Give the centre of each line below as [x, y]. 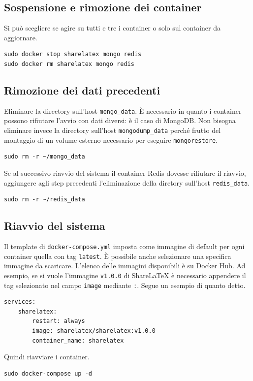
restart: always [59, 321]
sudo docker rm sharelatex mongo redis [69, 64]
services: [20, 302]
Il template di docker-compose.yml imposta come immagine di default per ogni [124, 246]
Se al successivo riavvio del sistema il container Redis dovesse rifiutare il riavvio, [125, 173]
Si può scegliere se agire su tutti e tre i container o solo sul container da [112, 28]
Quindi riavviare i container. [47, 357]
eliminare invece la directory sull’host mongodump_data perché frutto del [112, 130]
